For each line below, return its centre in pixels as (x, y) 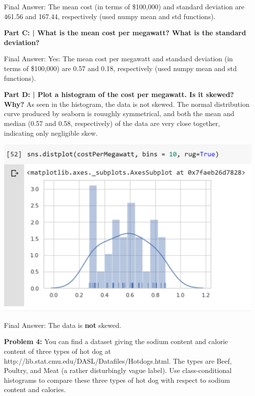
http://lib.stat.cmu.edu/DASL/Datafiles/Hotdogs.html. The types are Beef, (118, 360)
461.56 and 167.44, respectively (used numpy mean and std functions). (110, 16)
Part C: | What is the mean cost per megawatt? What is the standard (125, 33)
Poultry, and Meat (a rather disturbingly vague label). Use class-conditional (118, 370)
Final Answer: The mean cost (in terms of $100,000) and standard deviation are (124, 6)
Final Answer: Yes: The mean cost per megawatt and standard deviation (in (118, 59)
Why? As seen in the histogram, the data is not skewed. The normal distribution (127, 104)
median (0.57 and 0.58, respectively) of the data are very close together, (112, 123)
